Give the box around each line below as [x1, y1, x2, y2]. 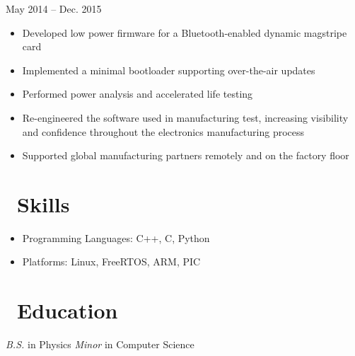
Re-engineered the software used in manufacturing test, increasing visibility [22, 110, 349, 125]
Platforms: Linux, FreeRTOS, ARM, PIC [22, 254, 201, 269]
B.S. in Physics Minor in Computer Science [6, 337, 194, 352]
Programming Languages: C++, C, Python [22, 230, 210, 245]
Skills [17, 189, 70, 218]
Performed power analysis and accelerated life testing [22, 86, 253, 101]
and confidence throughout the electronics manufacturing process [22, 124, 305, 139]
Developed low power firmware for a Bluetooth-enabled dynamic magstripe [22, 25, 347, 40]
